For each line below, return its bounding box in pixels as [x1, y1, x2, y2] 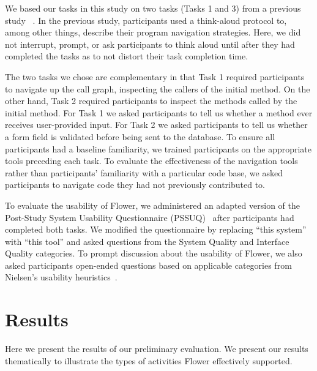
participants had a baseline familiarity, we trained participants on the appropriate [5, 142, 312, 155]
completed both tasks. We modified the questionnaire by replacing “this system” [5, 223, 307, 236]
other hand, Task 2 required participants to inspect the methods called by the [5, 94, 297, 107]
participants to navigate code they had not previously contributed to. [5, 178, 265, 191]
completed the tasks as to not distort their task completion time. [5, 50, 248, 62]
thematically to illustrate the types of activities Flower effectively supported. [5, 354, 293, 367]
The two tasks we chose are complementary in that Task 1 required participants [5, 70, 305, 83]
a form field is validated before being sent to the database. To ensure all [5, 130, 275, 143]
